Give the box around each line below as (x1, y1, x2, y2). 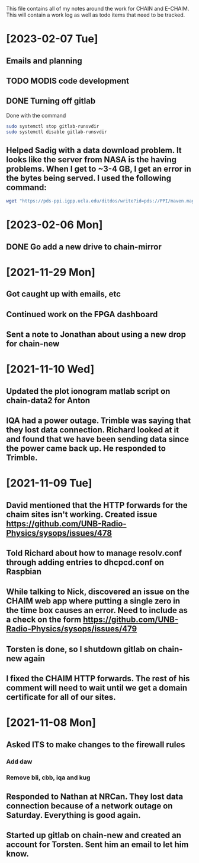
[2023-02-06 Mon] (6, 218, 103, 232)
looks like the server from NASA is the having (6, 154, 176, 165)
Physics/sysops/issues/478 (6, 528, 113, 538)
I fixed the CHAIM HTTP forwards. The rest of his (6, 674, 190, 684)
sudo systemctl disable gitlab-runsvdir (6, 129, 108, 135)
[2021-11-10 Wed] (6, 362, 95, 376)
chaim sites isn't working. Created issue (6, 509, 158, 519)
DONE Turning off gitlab (6, 96, 96, 106)
